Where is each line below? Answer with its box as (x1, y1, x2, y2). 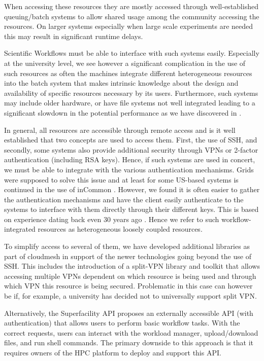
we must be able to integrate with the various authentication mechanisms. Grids (4, 164, 254, 174)
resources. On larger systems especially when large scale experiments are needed (4, 21, 253, 31)
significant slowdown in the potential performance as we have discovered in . (4, 107, 242, 118)
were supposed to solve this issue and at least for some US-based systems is (4, 174, 239, 185)
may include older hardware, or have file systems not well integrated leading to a (4, 97, 255, 108)
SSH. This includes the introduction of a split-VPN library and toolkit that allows (4, 261, 260, 271)
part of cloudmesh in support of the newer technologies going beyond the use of (4, 250, 251, 261)
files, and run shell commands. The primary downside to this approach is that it (4, 337, 254, 348)
